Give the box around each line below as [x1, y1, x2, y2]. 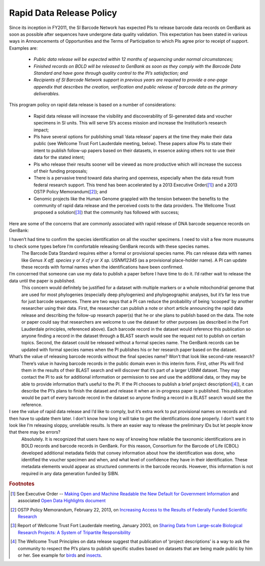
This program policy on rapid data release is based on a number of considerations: [9, 102, 176, 108]
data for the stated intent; [33, 154, 85, 160]
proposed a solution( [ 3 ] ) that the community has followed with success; [33, 209, 179, 215]
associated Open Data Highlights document [18, 498, 106, 504]
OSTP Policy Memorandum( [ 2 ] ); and [33, 189, 107, 195]
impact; [33, 127, 49, 133]
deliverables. [33, 91, 60, 97]
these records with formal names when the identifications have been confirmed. [21, 264, 184, 270]
